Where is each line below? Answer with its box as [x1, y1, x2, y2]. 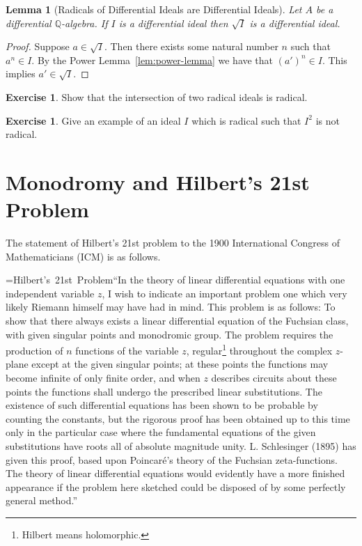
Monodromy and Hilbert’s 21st [6, 167, 310, 196]
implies [6, 66, 36, 81]
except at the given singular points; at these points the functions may [31, 357, 329, 371]
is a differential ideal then [118, 15, 228, 30]
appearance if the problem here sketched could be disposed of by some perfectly [6, 479, 346, 494]
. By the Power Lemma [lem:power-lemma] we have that [31, 52, 274, 67]
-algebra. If [61, 15, 108, 30]
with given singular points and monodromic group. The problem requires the [6, 327, 333, 341]
